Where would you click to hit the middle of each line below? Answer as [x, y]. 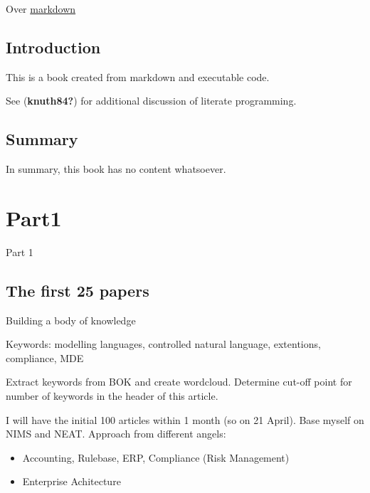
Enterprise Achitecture [72, 481]
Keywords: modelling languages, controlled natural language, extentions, [163, 344]
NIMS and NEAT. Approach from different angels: [116, 434]
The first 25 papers [78, 290]
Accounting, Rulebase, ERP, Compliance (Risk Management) [156, 457]
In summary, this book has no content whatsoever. [116, 169]
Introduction [53, 47]
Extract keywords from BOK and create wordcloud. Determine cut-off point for [179, 382]
